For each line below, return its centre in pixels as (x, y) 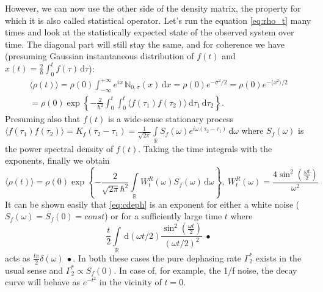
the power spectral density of (59, 148)
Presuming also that (43, 118)
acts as (18, 257)
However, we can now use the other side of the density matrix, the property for (153, 8)
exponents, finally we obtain (57, 160)
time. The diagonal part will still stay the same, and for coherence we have (145, 44)
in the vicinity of (130, 282)
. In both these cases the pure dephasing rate (157, 257)
